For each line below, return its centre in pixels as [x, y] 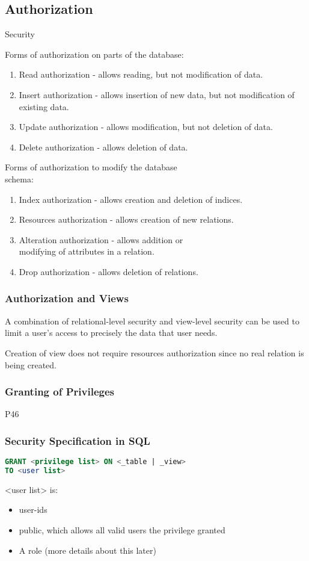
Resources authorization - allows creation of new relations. [126, 219]
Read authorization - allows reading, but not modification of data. [141, 74]
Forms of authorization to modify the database [91, 167]
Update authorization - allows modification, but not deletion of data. [146, 127]
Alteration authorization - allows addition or [101, 239]
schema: [19, 178]
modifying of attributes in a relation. [87, 251]
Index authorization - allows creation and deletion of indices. [131, 199]
